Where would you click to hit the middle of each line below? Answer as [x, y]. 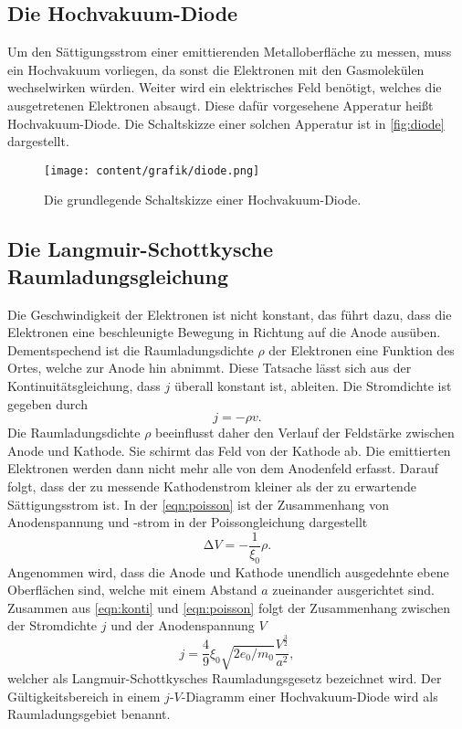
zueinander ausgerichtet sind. [353, 590]
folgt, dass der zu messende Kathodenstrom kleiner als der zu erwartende [212, 486]
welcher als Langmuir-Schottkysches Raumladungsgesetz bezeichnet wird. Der [225, 678]
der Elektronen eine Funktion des [362, 349]
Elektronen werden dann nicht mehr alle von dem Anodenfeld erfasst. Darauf [223, 468]
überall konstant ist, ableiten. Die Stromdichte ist [313, 385]
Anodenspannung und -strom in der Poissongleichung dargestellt [188, 522]
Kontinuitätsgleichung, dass [84, 385]
